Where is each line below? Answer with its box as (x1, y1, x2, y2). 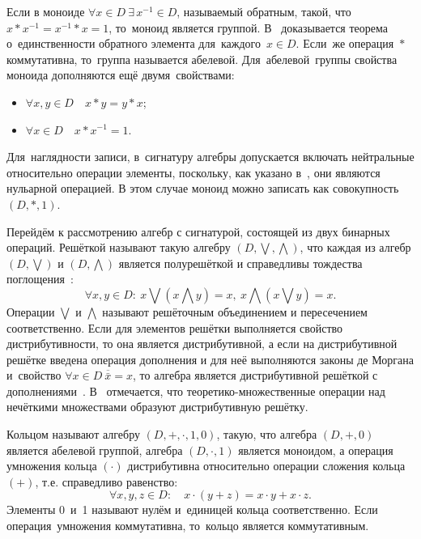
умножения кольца (6, 457, 97, 474)
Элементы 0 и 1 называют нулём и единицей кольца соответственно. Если (6, 501, 378, 518)
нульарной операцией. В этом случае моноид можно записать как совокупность (6, 180, 399, 197)
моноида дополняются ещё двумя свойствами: (6, 66, 235, 83)
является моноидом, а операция (238, 441, 393, 458)
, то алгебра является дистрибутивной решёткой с (133, 367, 378, 384)
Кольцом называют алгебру (6, 426, 140, 443)
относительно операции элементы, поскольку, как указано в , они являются (6, 163, 381, 180)
